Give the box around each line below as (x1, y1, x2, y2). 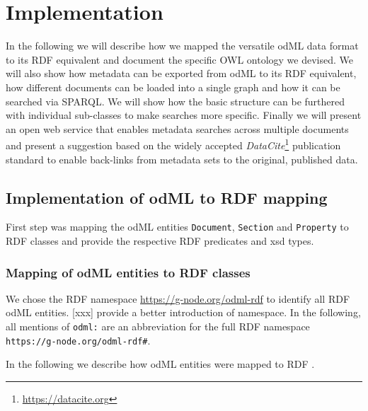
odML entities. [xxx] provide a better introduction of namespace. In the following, (6, 305, 361, 320)
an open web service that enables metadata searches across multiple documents (6, 121, 349, 136)
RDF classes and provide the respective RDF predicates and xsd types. (6, 233, 314, 248)
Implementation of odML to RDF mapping (6, 186, 328, 208)
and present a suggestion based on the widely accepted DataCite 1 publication (6, 136, 341, 152)
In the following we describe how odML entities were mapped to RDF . (6, 357, 315, 371)
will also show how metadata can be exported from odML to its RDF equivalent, (6, 66, 357, 81)
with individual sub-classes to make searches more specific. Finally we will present (6, 108, 362, 122)
